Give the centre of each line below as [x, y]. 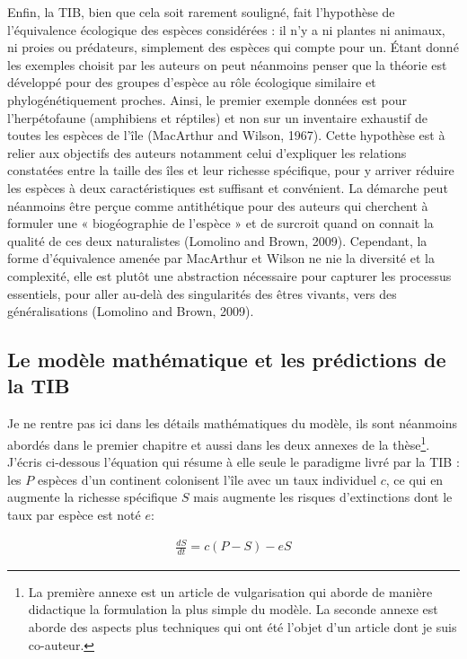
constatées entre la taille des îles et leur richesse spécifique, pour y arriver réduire [231, 170]
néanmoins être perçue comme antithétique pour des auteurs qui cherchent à [218, 205]
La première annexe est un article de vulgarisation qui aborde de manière [230, 591]
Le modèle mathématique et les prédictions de [227, 360]
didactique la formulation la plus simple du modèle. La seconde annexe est [233, 609]
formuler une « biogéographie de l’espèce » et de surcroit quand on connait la [220, 223]
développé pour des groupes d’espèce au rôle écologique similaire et [192, 82]
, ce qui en [414, 479]
